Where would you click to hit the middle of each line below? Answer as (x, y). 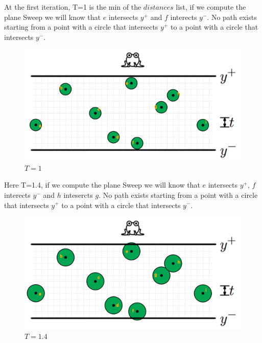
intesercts (78, 195)
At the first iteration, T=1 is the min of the (73, 7)
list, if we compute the (211, 7)
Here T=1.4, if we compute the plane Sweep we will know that (102, 185)
